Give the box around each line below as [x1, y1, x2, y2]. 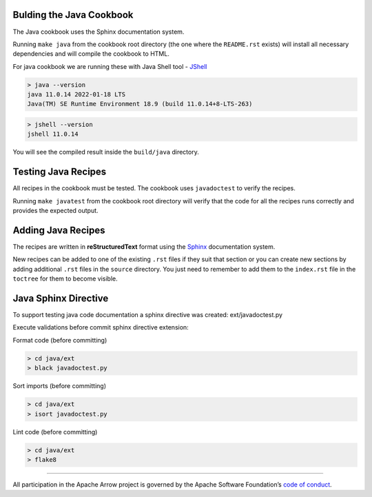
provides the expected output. [12, 207, 99, 215]
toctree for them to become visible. [12, 274, 118, 283]
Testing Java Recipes [12, 166, 107, 178]
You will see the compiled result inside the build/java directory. [12, 148, 199, 156]
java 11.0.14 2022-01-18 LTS [27, 90, 126, 99]
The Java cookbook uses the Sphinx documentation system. [12, 28, 185, 36]
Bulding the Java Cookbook [12, 9, 134, 21]
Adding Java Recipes [12, 224, 105, 236]
